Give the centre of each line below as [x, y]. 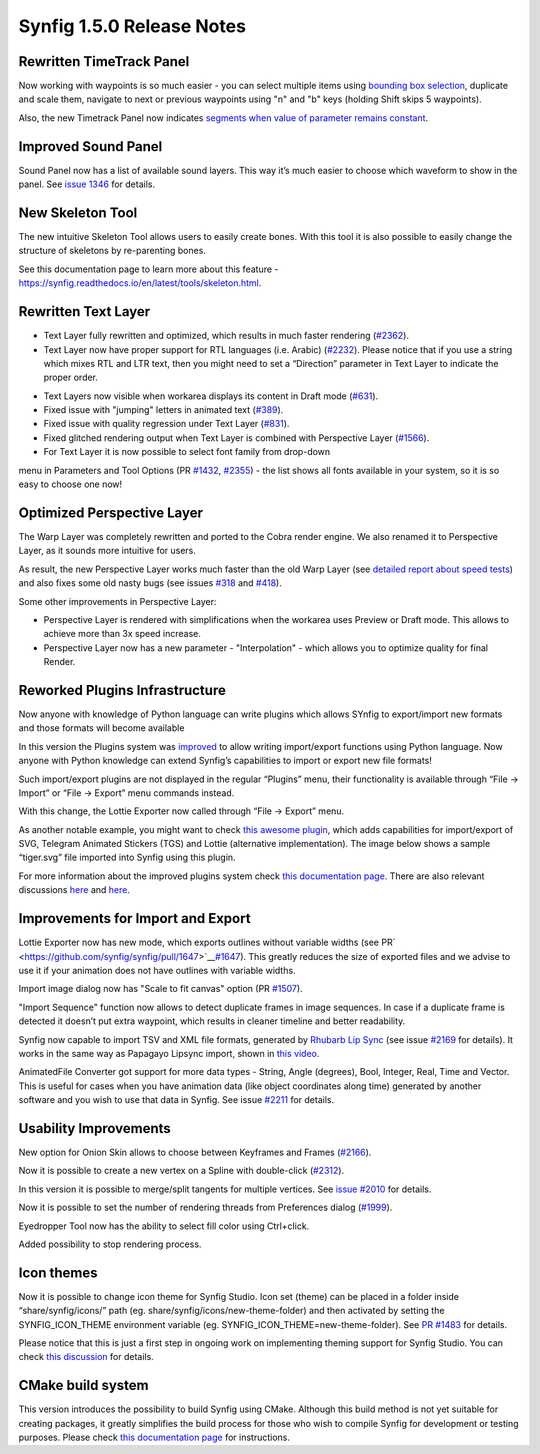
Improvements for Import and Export [134, 918]
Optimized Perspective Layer [111, 512]
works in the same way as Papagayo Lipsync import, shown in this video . [169, 1053]
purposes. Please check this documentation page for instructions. [154, 1437]
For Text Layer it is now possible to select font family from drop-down [187, 452]
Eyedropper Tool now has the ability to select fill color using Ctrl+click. [164, 1226]
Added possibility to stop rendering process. [110, 1244]
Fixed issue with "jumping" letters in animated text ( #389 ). [163, 410]
